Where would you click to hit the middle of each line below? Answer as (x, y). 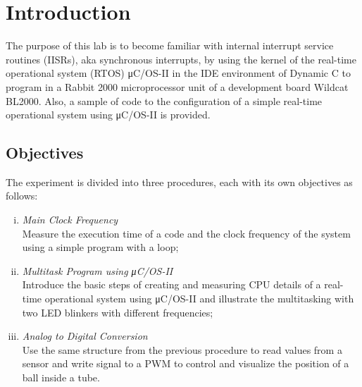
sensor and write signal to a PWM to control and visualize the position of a (186, 363)
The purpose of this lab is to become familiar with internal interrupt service (170, 45)
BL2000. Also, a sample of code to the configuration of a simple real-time (164, 100)
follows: (22, 196)
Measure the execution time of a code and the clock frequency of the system (186, 233)
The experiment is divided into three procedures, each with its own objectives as (179, 182)
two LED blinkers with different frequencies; (118, 312)
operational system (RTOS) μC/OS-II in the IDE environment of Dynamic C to (178, 73)
